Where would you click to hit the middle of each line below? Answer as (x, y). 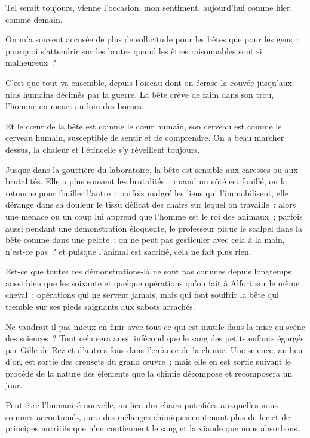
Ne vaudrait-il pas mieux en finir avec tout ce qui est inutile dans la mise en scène (156, 326)
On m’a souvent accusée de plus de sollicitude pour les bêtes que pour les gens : (152, 39)
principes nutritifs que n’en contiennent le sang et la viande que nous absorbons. (153, 428)
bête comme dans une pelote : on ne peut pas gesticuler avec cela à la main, (145, 240)
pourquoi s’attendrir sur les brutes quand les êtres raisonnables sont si (134, 50)
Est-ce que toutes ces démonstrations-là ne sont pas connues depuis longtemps (148, 271)
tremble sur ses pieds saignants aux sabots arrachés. (100, 306)
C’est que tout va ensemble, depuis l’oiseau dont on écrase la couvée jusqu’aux (149, 82)
